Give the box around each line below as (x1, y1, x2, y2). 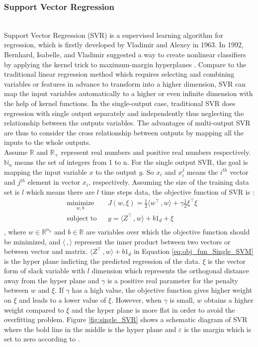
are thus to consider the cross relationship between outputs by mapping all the (4, 127, 244, 137)
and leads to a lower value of (19, 295, 106, 305)
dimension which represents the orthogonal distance (91, 265, 249, 276)
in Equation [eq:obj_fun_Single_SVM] (133, 246, 254, 256)
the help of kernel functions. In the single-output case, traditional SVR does (4, 98, 236, 108)
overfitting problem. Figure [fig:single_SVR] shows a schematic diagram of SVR (4, 314, 248, 325)
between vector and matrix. (4, 246, 88, 256)
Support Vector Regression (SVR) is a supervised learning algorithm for (4, 29, 223, 40)
